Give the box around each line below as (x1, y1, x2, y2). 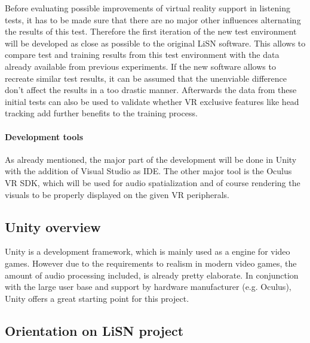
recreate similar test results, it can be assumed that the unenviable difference (5, 72, 287, 84)
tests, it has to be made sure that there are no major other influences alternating (5, 13, 301, 26)
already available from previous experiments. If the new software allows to (5, 60, 276, 72)
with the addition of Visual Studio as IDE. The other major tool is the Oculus (5, 165, 292, 177)
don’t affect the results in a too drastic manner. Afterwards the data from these (5, 84, 297, 96)
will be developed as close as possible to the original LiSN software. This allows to (5, 36, 306, 49)
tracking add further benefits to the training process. (5, 107, 198, 119)
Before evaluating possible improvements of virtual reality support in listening (5, 2, 290, 14)
